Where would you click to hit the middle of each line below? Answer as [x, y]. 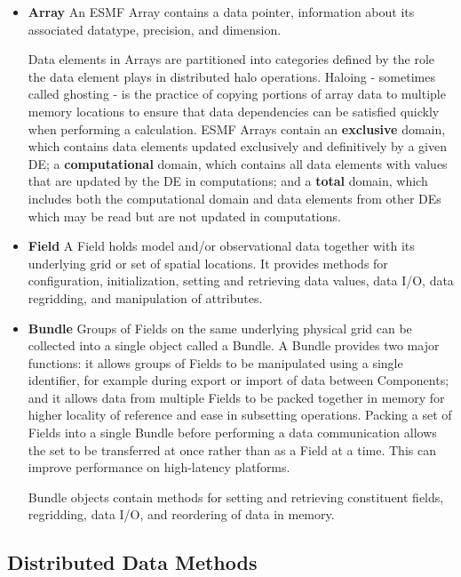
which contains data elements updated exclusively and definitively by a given [237, 146]
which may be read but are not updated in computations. [184, 216]
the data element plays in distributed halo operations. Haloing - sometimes [231, 76]
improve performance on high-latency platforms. [159, 467]
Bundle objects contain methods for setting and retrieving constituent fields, [236, 497]
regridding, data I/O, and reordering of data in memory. [181, 514]
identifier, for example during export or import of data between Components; [238, 380]
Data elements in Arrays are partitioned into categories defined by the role [231, 59]
